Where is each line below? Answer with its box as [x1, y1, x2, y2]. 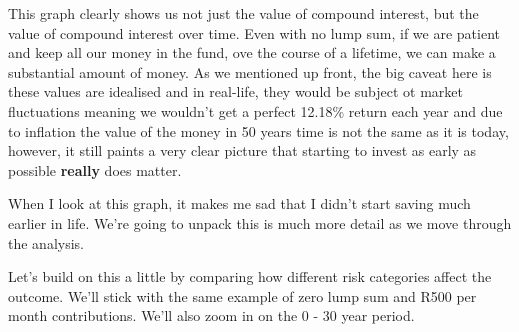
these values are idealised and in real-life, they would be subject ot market [8, 81, 464, 102]
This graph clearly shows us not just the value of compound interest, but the [8, 3, 479, 23]
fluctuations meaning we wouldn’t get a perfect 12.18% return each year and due [8, 100, 503, 121]
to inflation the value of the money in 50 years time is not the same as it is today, [8, 120, 509, 141]
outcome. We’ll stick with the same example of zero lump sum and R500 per [8, 285, 477, 306]
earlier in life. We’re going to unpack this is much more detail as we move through [8, 212, 512, 233]
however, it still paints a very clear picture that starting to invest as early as [8, 140, 477, 161]
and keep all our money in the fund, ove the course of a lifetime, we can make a [8, 42, 496, 63]
